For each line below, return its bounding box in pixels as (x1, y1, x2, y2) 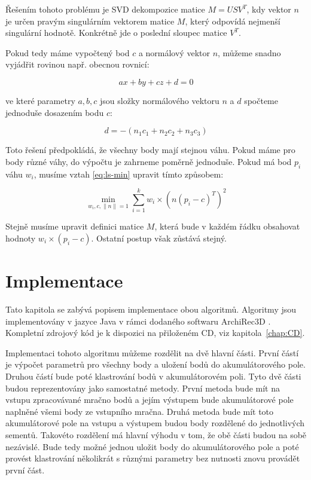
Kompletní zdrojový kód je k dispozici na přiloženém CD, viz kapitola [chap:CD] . (5, 326, 305, 339)
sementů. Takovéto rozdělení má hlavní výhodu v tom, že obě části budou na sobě (5, 428, 307, 441)
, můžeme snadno (218, 46, 281, 59)
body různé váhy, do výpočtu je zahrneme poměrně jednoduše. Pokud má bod (5, 155, 292, 167)
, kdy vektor (246, 3, 291, 15)
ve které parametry (5, 94, 75, 106)
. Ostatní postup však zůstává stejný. (91, 231, 227, 244)
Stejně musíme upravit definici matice (5, 220, 144, 233)
